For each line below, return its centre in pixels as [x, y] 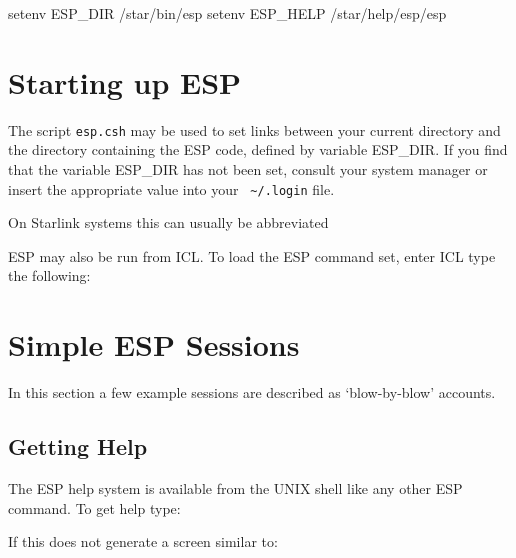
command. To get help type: [94, 507]
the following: [49, 275]
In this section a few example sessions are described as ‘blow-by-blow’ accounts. [252, 392]
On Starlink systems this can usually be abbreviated [168, 222]
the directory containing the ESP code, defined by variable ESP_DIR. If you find [258, 149]
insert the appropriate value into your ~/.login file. [171, 188]
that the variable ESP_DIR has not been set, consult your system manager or [248, 168]
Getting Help [78, 446]
